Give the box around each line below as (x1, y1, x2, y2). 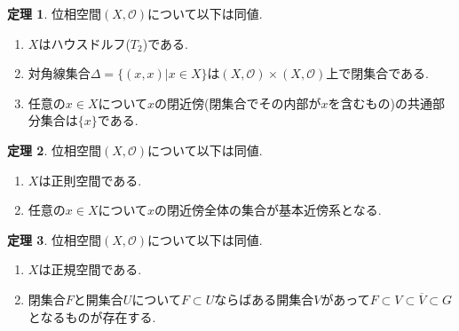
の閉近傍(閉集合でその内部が (154, 93, 321, 112)
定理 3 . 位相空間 (7, 230, 101, 248)
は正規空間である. (38, 260, 142, 279)
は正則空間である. (38, 170, 142, 189)
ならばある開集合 (214, 289, 314, 308)
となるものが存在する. (28, 307, 156, 326)
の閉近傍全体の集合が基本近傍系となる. (154, 201, 382, 219)
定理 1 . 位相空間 (7, 4, 101, 22)
